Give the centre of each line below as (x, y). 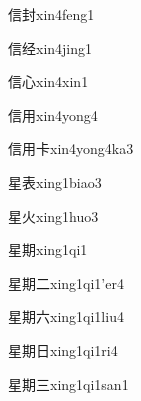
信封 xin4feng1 (51, 14)
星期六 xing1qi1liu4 (66, 316)
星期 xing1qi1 (48, 249)
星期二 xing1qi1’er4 (66, 282)
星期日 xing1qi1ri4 (63, 349)
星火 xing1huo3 (53, 215)
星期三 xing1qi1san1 (68, 383)
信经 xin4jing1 (50, 47)
